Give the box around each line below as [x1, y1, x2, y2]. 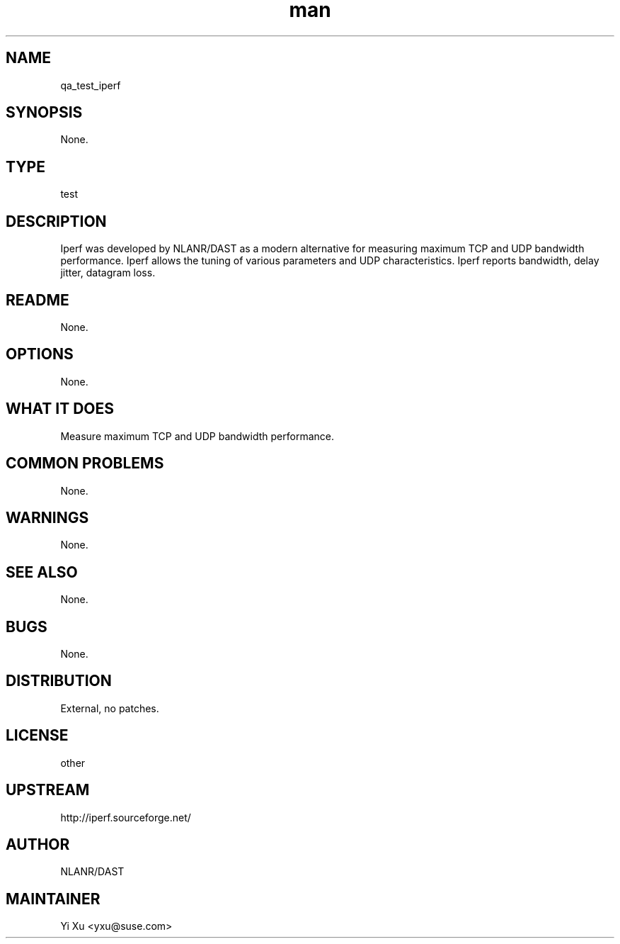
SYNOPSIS [6, 103, 83, 122]
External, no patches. [60, 702, 159, 714]
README [6, 291, 69, 309]
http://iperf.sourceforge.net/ [60, 811, 191, 824]
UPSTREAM [6, 781, 90, 799]
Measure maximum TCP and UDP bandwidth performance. [60, 429, 334, 442]
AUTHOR [6, 835, 70, 853]
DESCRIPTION [6, 212, 107, 230]
